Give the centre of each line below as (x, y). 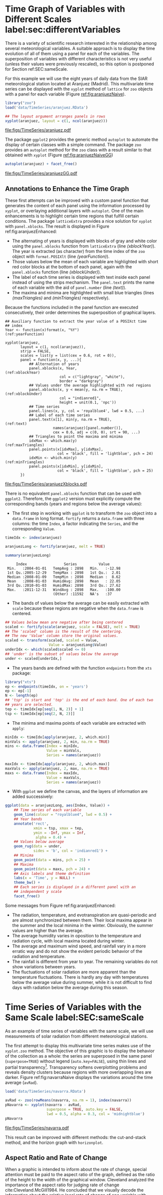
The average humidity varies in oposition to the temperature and (76, 935)
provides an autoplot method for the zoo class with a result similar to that (78, 150)
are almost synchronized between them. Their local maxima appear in (82, 920)
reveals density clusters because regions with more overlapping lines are (78, 1072)
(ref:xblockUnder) (24, 394)
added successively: (33, 797)
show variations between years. (44, 966)
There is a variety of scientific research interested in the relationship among (81, 43)
